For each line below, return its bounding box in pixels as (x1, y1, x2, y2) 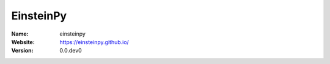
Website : (11, 38, 35, 45)
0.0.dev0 (59, 47, 82, 54)
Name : (11, 30, 29, 37)
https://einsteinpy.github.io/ (59, 38, 130, 45)
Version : (11, 47, 34, 54)
